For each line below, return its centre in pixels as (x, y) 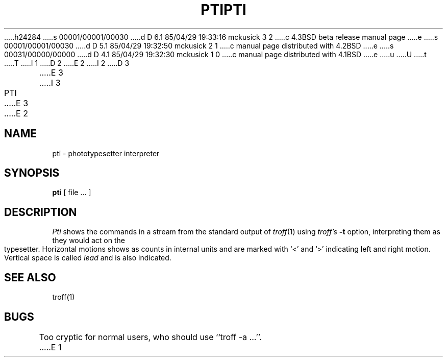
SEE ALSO (30, 277)
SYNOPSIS (32, 173)
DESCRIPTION (41, 212)
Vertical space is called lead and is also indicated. (88, 258)
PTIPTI (224, 10)
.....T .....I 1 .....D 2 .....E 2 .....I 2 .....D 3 (67, 63)
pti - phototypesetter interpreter (106, 153)
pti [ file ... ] (72, 192)
